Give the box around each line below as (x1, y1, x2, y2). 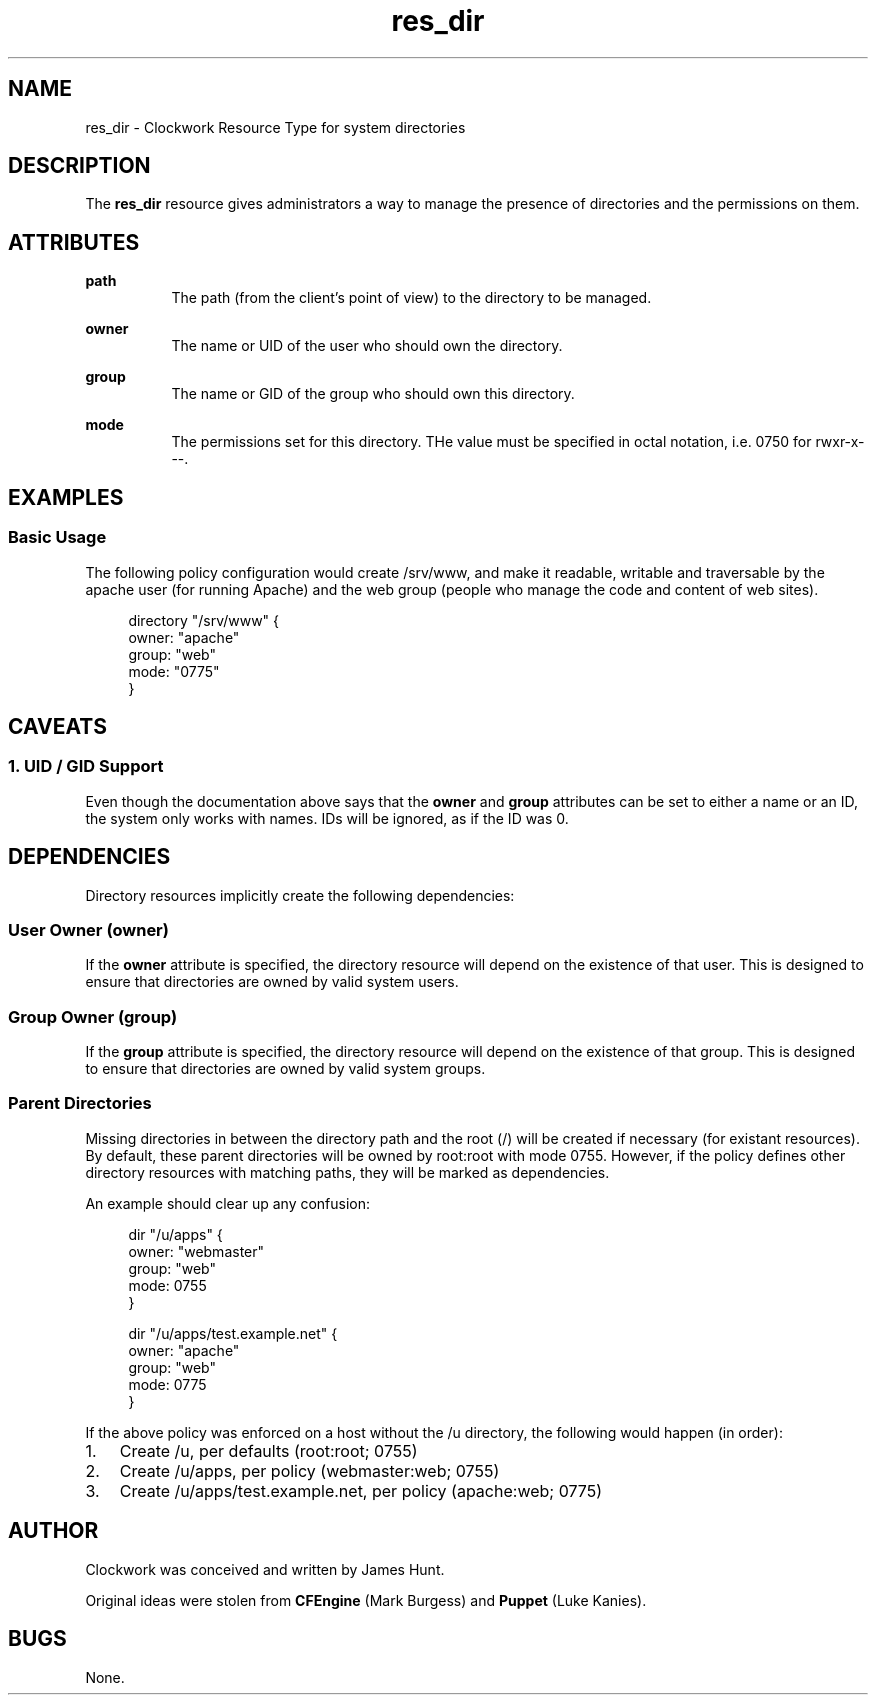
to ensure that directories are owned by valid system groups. (85, 1060, 486, 1078)
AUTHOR (8, 1518, 99, 1544)
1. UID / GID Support (8, 756, 164, 777)
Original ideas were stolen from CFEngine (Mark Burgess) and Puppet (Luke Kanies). (85, 1591, 647, 1609)
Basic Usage (8, 527, 107, 548)
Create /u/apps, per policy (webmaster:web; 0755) (119, 1460, 500, 1481)
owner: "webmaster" (128, 1242, 265, 1260)
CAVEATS (8, 713, 107, 739)
